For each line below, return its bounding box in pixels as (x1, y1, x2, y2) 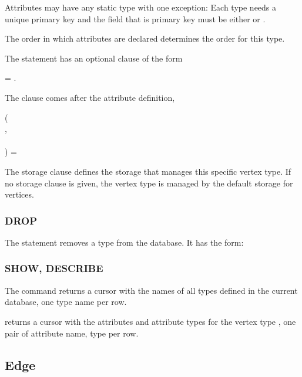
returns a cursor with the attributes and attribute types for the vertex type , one (5, 315, 296, 327)
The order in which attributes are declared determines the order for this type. (5, 32, 285, 45)
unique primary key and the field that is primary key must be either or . (5, 12, 266, 25)
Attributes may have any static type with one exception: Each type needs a (5, 1, 277, 13)
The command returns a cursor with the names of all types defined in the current (5, 284, 298, 296)
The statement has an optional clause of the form (5, 52, 183, 64)
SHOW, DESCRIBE (5, 261, 103, 276)
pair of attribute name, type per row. (5, 327, 139, 339)
